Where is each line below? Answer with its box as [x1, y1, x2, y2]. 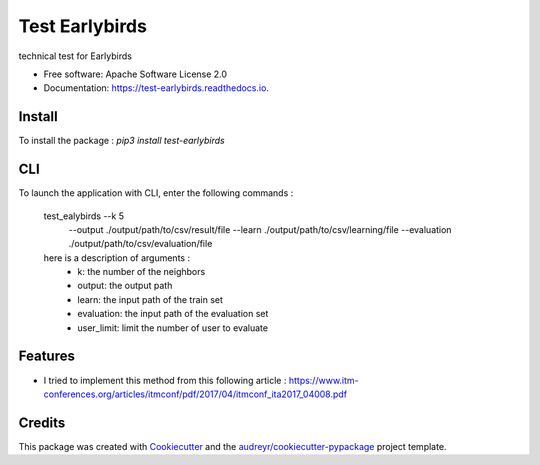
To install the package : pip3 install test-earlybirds [18, 135, 225, 147]
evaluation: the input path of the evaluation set [77, 308, 269, 320]
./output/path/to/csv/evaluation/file [68, 238, 213, 250]
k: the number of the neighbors [77, 266, 206, 278]
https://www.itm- [288, 374, 359, 386]
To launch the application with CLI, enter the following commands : [18, 187, 294, 199]
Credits [18, 414, 66, 431]
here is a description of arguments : [43, 251, 190, 264]
